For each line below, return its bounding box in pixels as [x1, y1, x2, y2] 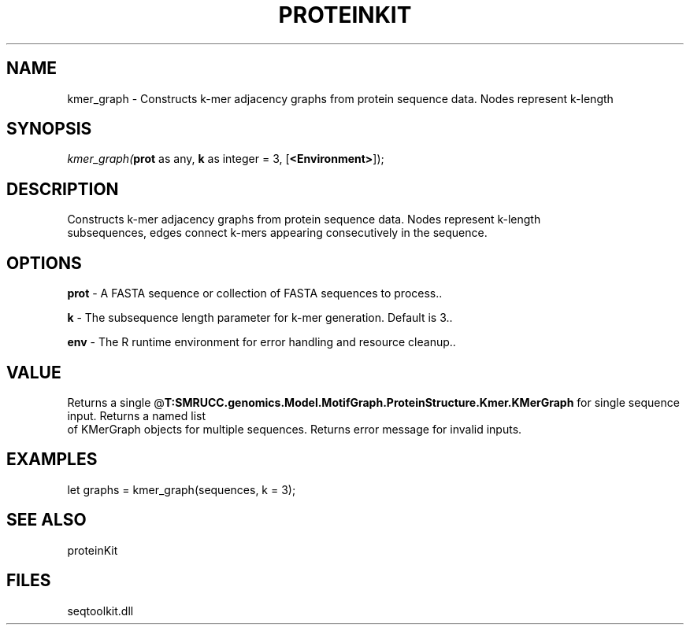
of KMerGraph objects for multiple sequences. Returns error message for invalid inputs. [67, 422, 522, 436]
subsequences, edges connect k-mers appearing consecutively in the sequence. [67, 226, 488, 240]
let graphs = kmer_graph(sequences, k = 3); [67, 482, 296, 496]
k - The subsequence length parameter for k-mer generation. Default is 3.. [67, 311, 453, 325]
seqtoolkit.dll [67, 603, 134, 618]
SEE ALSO [6, 510, 87, 530]
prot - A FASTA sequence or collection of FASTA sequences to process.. [67, 286, 443, 301]
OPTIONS [6, 253, 82, 273]
